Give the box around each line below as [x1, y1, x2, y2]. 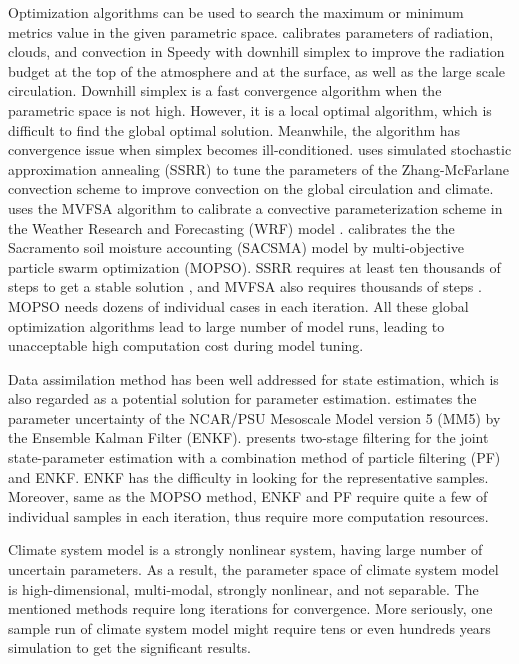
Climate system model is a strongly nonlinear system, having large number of [8, 539, 483, 560]
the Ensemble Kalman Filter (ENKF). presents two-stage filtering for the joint [8, 427, 489, 448]
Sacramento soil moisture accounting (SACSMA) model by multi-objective [8, 237, 465, 258]
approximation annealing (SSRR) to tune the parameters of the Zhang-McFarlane [8, 158, 509, 179]
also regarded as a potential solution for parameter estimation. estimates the [8, 388, 477, 409]
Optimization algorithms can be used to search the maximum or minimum [8, 2, 464, 22]
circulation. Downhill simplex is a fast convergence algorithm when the [8, 80, 442, 101]
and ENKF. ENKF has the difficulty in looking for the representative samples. [8, 466, 489, 487]
